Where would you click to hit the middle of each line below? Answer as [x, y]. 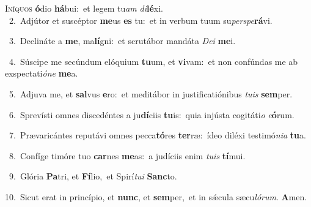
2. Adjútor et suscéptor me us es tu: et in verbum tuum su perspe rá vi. [141, 20]
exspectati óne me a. [42, 73]
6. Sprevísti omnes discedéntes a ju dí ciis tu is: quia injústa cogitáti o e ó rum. [152, 114]
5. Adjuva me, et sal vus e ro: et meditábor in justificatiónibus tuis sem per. [151, 93]
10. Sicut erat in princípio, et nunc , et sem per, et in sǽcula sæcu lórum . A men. [156, 196]
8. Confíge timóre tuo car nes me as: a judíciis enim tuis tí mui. [127, 155]
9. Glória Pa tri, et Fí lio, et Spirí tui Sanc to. [93, 176]
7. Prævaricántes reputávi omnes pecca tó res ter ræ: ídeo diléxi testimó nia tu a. [157, 135]
